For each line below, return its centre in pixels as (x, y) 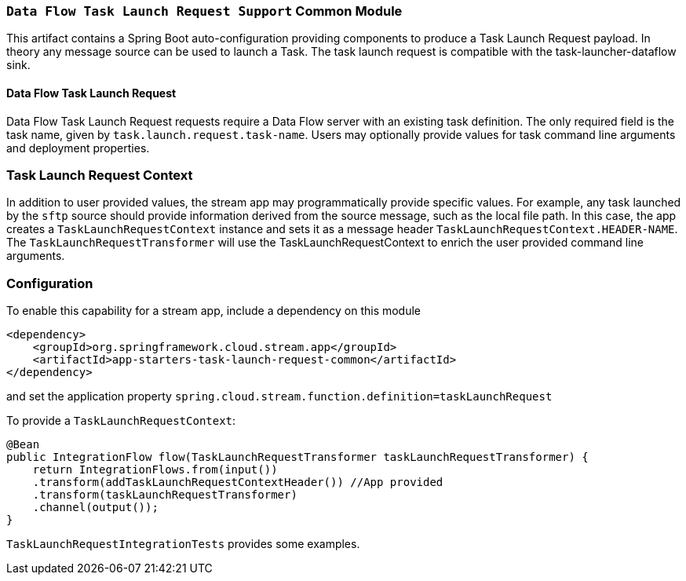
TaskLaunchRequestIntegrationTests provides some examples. (183, 544)
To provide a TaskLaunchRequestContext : (121, 421)
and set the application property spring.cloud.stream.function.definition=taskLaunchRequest (279, 396)
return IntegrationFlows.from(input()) (155, 470)
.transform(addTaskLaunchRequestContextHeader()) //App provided (238, 482)
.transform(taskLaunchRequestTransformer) (165, 495)
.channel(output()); (95, 508)
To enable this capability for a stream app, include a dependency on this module (214, 311)
